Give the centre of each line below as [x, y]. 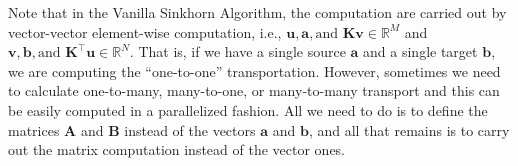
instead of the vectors [190, 129]
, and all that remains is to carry [409, 129]
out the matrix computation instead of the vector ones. [177, 149]
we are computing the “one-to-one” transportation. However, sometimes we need [254, 70]
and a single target [420, 51]
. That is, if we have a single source [237, 51]
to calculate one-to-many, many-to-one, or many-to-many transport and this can [254, 90]
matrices [34, 129]
